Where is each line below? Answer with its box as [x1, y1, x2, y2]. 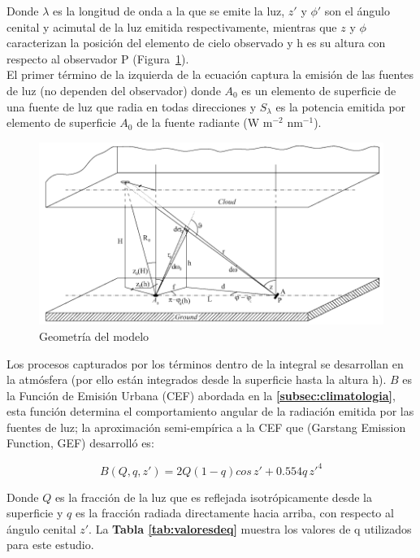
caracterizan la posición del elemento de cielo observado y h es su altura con [6, 34, 386, 51]
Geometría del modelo [39, 327, 149, 344]
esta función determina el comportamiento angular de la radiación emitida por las [6, 403, 414, 420]
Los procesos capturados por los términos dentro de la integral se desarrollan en [6, 355, 404, 372]
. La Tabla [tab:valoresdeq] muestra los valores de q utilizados [89, 520, 412, 537]
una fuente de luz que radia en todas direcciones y [6, 98, 257, 115]
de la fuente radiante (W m [136, 114, 273, 131]
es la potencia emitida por [275, 98, 406, 115]
